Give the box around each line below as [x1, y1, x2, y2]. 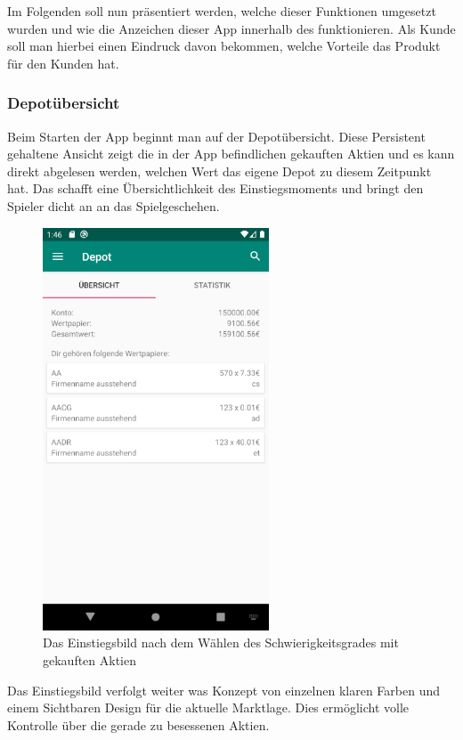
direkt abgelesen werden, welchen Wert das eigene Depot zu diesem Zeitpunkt [7, 161, 432, 180]
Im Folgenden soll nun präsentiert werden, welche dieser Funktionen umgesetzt [7, 2, 436, 20]
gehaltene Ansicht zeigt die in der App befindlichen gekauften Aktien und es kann [7, 144, 455, 163]
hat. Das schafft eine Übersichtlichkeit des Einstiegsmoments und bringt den [7, 179, 424, 198]
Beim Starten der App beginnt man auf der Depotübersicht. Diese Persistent [7, 126, 426, 145]
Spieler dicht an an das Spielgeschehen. [7, 196, 220, 215]
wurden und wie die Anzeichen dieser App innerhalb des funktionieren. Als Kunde [7, 19, 456, 37]
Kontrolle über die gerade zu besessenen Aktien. [7, 715, 270, 734]
